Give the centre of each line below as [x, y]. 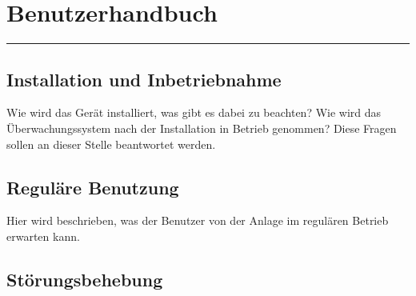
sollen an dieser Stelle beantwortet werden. [111, 144]
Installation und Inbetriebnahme [144, 79]
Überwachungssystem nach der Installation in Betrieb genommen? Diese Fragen [202, 128]
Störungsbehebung [85, 279]
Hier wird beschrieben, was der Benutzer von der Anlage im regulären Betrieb [198, 220]
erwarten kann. [43, 236]
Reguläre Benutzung [93, 187]
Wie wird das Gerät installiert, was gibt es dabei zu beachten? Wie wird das [194, 112]
